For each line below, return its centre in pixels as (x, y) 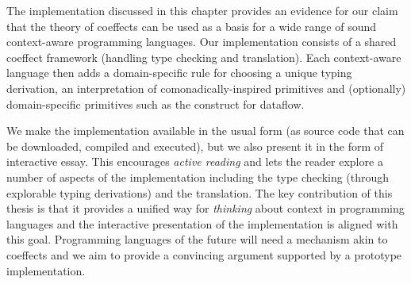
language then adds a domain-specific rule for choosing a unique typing (179, 73)
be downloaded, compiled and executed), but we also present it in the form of (195, 146)
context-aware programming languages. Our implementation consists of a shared (202, 42)
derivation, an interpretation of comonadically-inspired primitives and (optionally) (206, 88)
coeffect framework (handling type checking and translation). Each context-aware (204, 57)
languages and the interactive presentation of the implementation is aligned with (202, 223)
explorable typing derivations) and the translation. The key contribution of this (200, 192)
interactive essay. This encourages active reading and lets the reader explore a (195, 161)
